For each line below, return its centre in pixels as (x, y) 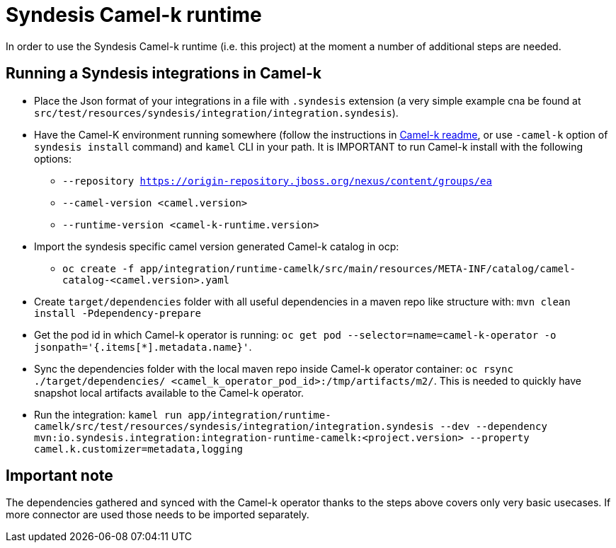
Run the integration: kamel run (108, 414)
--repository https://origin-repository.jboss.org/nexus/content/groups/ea (277, 181)
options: (53, 158)
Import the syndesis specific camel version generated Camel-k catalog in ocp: (217, 246)
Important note (59, 476)
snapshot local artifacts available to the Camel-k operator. (169, 392)
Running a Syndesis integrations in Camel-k (164, 74)
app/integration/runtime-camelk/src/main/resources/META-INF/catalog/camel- (358, 268)
